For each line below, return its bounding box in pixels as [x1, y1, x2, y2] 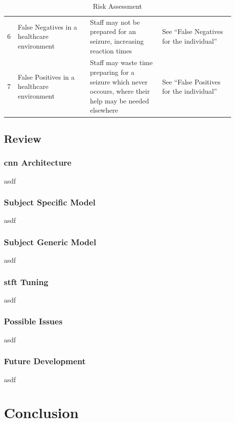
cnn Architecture [4, 156, 72, 169]
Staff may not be [90, 17, 140, 27]
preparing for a [90, 67, 135, 77]
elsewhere [90, 105, 118, 115]
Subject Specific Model [4, 196, 95, 208]
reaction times [90, 45, 132, 55]
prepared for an [90, 26, 136, 36]
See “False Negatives [162, 26, 223, 36]
